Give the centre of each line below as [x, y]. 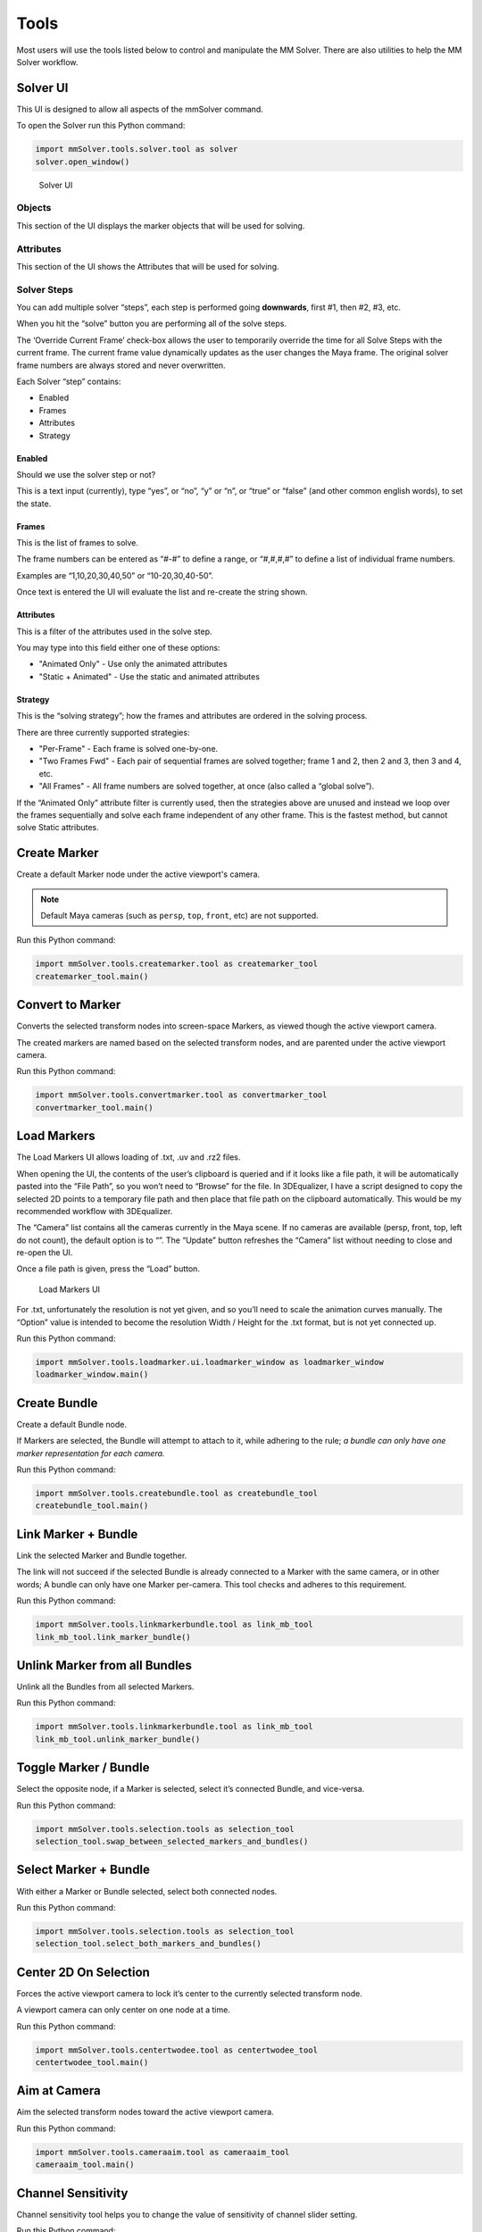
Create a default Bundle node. [71, 1424]
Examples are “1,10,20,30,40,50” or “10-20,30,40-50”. [115, 575]
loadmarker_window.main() [92, 1374]
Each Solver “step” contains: [69, 381]
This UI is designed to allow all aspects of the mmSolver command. [140, 109]
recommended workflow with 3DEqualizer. [95, 1211]
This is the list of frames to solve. [77, 543]
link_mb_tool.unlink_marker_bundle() [118, 1739]
